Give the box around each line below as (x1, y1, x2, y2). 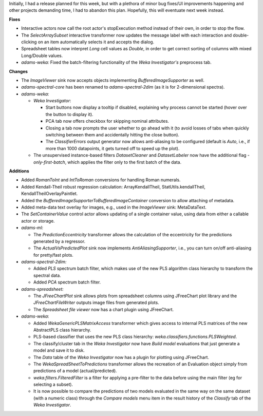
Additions (9, 168, 29, 174)
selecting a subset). (33, 381, 73, 387)
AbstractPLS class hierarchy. (33, 327, 92, 333)
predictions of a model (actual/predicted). (33, 368, 117, 374)
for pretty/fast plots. (33, 252, 74, 258)
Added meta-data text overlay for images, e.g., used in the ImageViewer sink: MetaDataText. (21, 204, 207, 210)
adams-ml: (21, 225, 43, 231)
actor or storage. (21, 218, 55, 224)
